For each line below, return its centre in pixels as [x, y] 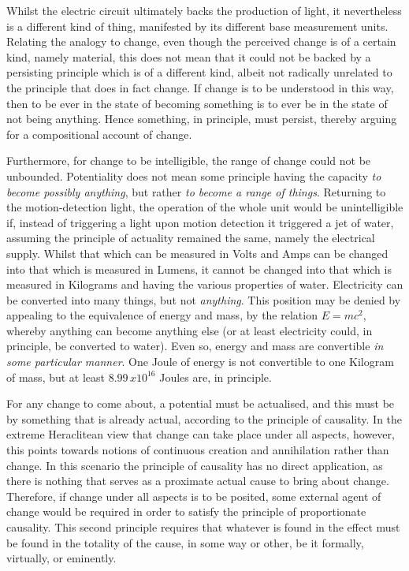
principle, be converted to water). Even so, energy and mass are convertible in [195, 346]
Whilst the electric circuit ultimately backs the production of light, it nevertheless [204, 10]
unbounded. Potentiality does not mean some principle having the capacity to [194, 175]
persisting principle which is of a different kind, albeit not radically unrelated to [199, 72]
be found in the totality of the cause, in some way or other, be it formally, [185, 542]
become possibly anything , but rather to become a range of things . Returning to [196, 191]
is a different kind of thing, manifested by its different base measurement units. [197, 26]
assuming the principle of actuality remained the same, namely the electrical [191, 238]
